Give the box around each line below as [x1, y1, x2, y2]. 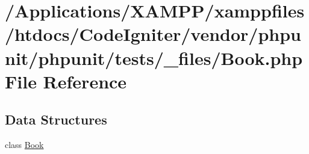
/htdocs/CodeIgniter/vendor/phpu [5, 22, 301, 46]
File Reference [5, 69, 127, 93]
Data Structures [5, 110, 107, 129]
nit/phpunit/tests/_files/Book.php [5, 45, 303, 70]
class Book [5, 138, 44, 151]
